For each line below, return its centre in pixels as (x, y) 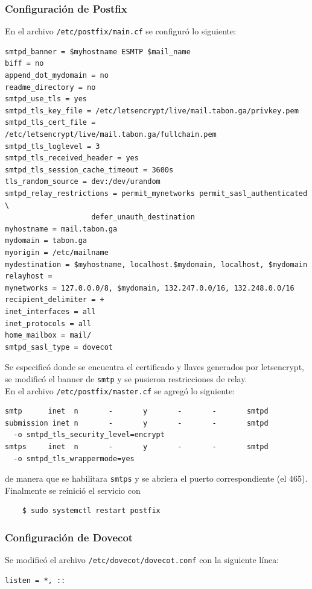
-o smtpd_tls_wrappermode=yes (74, 458)
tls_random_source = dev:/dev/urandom (83, 182)
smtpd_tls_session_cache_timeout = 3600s (89, 170)
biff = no (24, 64)
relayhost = (29, 276)
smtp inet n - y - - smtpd (137, 411)
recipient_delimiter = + (55, 300)
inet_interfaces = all (50, 311)
